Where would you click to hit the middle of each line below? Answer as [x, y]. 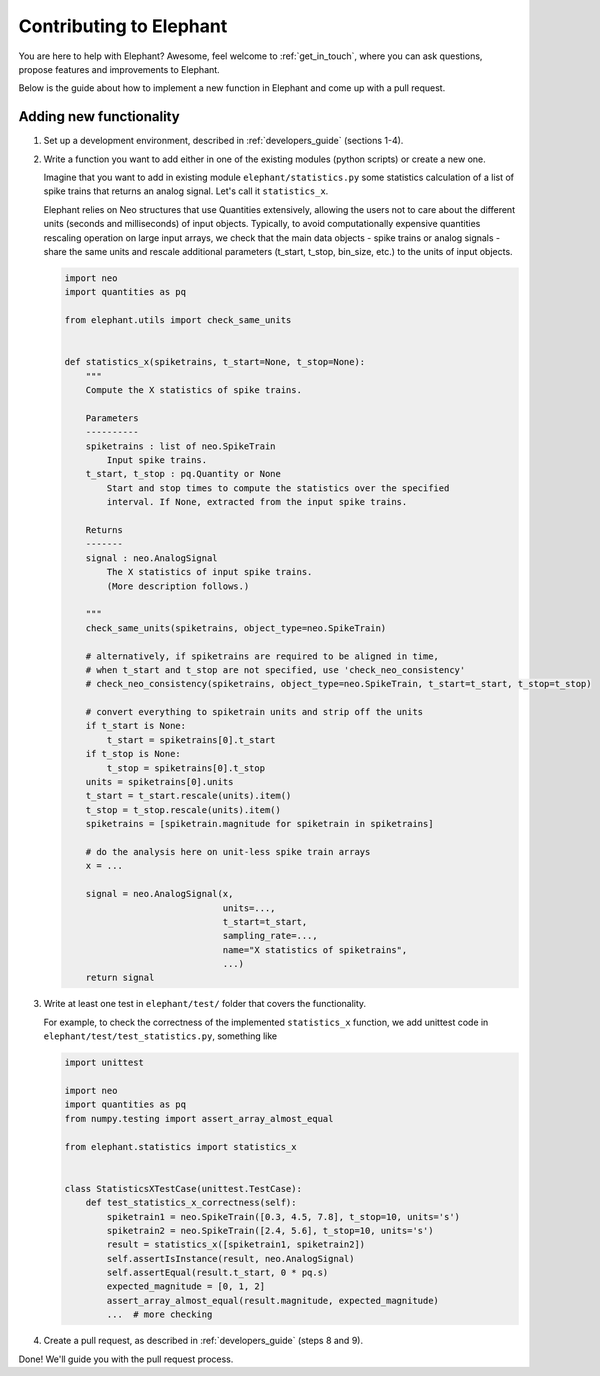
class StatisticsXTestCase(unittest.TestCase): [183, 1188]
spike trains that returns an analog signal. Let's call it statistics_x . [186, 191]
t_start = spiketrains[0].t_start [191, 739]
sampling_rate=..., [270, 936]
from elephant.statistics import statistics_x [180, 1146]
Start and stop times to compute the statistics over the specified [278, 488]
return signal [120, 978]
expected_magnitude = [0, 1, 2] [185, 1286]
